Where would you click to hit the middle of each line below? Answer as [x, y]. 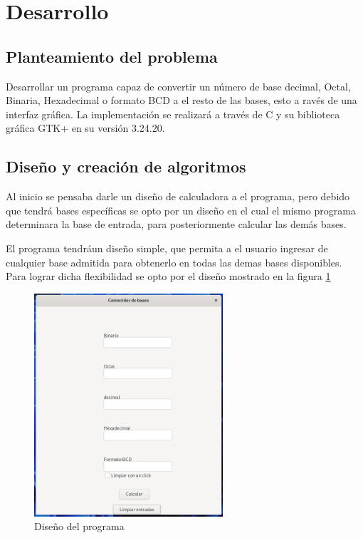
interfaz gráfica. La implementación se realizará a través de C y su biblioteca [173, 114]
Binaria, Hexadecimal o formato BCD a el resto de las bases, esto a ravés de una [181, 100]
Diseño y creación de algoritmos [126, 166]
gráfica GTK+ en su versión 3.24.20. [85, 128]
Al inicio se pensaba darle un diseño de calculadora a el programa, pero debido [178, 196]
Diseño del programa [79, 526]
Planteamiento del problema [112, 56]
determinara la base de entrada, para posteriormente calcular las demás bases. [176, 224]
